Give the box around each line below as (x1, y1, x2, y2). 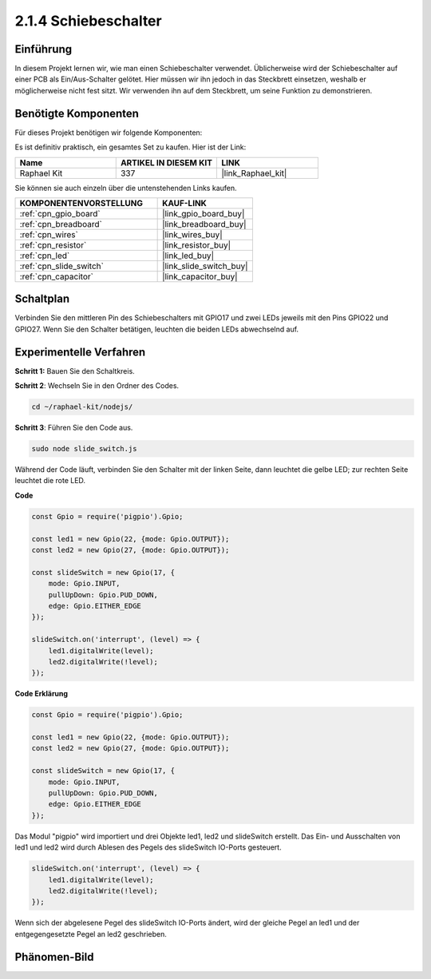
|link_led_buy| (162, 250, 215, 261)
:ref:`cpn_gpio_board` (19, 208, 101, 219)
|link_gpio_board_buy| (162, 208, 245, 219)
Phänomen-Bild (14, 950, 94, 964)
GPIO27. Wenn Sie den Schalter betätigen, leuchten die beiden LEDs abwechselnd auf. (14, 324, 299, 334)
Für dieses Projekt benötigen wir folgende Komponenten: (14, 128, 203, 137)
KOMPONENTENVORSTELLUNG (19, 197, 144, 208)
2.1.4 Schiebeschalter (14, 12, 163, 30)
